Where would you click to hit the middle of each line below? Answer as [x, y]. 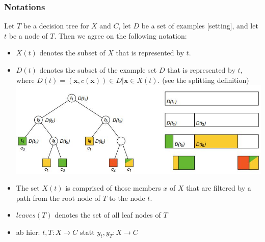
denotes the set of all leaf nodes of [108, 215]
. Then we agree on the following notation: [121, 35]
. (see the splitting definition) [203, 80]
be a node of [28, 35]
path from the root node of [58, 198]
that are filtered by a [219, 188]
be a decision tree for [56, 26]
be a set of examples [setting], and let [200, 26]
